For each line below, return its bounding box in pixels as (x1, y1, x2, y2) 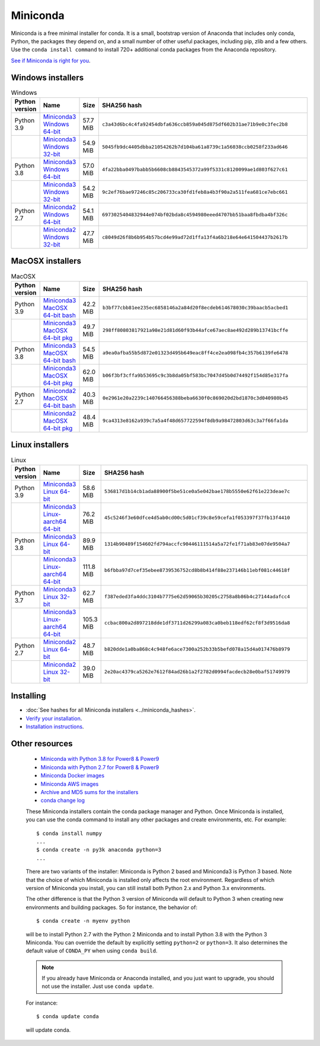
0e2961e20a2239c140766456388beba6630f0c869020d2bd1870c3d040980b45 (102, 395, 289, 401)
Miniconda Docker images (40, 772, 105, 779)
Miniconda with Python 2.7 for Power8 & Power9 (40, 763, 159, 770)
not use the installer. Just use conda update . (41, 983, 154, 990)
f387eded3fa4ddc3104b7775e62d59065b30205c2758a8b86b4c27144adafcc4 (104, 593, 290, 600)
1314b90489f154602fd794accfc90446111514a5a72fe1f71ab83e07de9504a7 (104, 541, 290, 548)
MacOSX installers (11, 256, 81, 266)
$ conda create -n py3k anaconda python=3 (36, 846, 162, 853)
